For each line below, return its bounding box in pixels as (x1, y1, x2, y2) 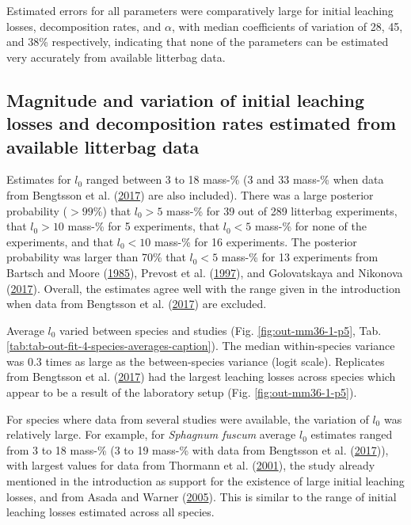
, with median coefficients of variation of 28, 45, (171, 17, 403, 34)
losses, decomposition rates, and (6, 17, 162, 34)
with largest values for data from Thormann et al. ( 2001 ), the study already (6, 457, 375, 474)
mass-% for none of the (255, 218, 367, 234)
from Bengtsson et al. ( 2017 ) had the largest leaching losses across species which (6, 368, 396, 385)
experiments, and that (6, 233, 114, 249)
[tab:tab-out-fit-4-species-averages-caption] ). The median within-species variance (6, 337, 395, 354)
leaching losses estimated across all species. (6, 504, 215, 520)
